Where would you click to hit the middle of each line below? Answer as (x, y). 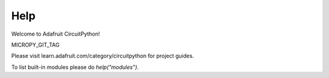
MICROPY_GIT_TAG (36, 45)
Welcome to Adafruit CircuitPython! (56, 34)
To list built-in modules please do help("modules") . (75, 67)
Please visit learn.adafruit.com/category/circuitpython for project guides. (103, 56)
